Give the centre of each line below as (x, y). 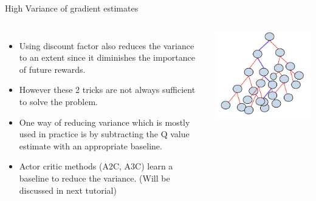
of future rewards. (52, 69)
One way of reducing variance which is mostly (105, 122)
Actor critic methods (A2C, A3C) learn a (96, 166)
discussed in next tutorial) (68, 190)
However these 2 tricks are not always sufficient (107, 90)
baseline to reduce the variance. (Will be (94, 178)
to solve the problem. (59, 101)
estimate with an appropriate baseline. (91, 145)
